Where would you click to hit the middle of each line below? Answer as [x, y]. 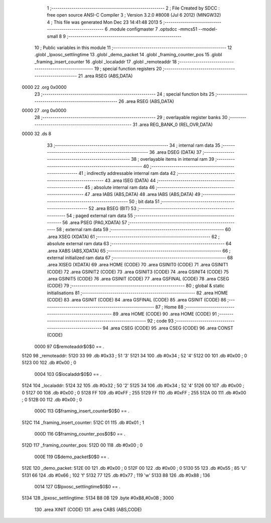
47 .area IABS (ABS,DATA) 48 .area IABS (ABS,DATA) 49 [143, 194]
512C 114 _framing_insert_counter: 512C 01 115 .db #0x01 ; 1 [83, 423]
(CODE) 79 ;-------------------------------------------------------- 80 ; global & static [136, 286]
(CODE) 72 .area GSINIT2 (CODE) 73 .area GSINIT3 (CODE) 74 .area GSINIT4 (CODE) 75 [138, 272]
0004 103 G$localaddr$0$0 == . [68, 374]
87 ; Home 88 [169, 307]
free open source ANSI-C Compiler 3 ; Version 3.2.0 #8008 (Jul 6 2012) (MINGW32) [134, 15]
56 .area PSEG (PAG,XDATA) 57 [95, 222]
